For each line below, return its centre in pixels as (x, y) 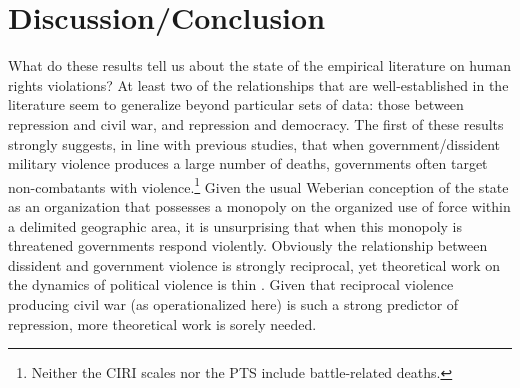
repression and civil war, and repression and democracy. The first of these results (256, 123)
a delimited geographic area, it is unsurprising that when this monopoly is (235, 225)
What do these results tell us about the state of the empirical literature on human (259, 65)
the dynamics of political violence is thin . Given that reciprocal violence (231, 284)
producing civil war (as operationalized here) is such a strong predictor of (233, 303)
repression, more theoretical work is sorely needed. (162, 323)
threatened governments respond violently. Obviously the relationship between (248, 245)
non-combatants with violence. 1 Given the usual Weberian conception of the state (258, 185)
